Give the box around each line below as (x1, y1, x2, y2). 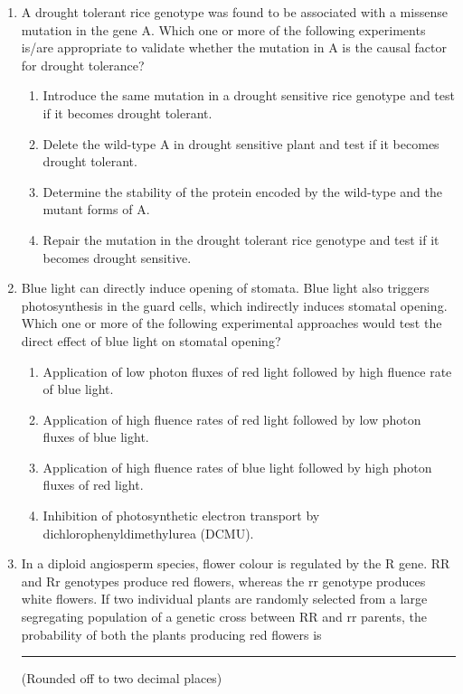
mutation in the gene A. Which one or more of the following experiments (21, 20, 426, 39)
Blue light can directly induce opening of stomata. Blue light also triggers (21, 278, 430, 297)
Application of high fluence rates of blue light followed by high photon (43, 457, 432, 476)
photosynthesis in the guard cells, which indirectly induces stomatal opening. (21, 295, 448, 314)
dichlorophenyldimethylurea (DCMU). (43, 523, 254, 542)
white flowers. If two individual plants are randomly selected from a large (21, 589, 428, 608)
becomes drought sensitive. (43, 248, 192, 267)
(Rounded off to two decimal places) (21, 669, 222, 688)
